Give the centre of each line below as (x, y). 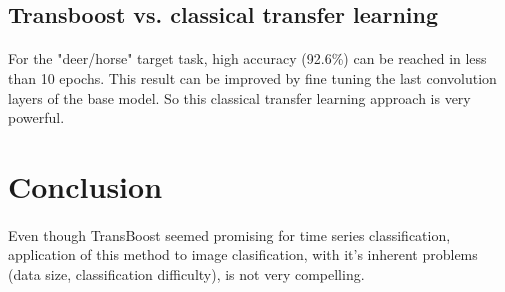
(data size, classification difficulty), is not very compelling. (186, 273)
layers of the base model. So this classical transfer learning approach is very (239, 97)
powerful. (36, 117)
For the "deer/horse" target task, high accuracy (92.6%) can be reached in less (247, 58)
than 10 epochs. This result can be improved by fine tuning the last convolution (252, 77)
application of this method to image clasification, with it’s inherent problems (243, 254)
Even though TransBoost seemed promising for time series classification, (229, 234)
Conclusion (85, 185)
